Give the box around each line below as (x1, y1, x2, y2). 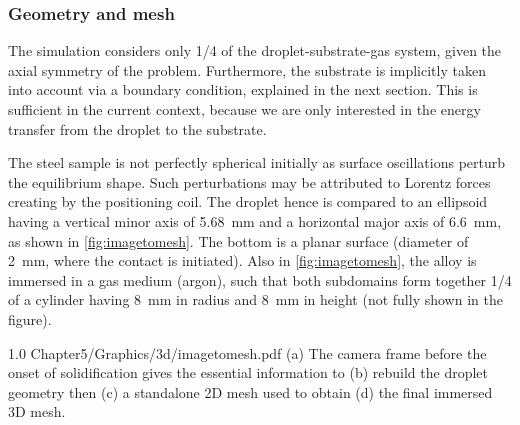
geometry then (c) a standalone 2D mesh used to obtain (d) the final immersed (8, 381, 493, 402)
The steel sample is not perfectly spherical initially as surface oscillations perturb (8, 152, 506, 173)
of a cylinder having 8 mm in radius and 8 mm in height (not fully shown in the (8, 289, 503, 310)
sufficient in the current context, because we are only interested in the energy (8, 99, 481, 119)
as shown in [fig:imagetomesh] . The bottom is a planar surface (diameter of (8, 230, 469, 251)
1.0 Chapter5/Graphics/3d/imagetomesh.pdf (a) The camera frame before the (8, 342, 487, 363)
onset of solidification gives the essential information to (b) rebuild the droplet (8, 362, 489, 383)
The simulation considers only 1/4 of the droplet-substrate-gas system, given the (8, 40, 502, 61)
